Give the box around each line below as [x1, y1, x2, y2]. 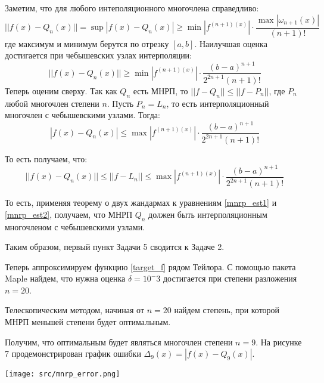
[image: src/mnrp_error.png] [5, 370, 120, 379]
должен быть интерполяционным [148, 208, 267, 220]
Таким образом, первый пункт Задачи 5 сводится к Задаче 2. [5, 240, 225, 253]
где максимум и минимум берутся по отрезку [5, 37, 169, 50]
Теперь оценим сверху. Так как [5, 84, 117, 97]
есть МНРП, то [133, 84, 188, 97]
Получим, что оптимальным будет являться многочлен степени [5, 335, 233, 348]
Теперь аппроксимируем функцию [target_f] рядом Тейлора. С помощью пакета [5, 260, 296, 273]
